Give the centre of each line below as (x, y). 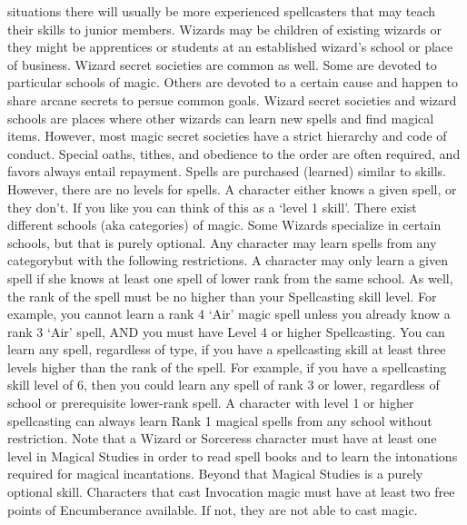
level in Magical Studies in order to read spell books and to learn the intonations (233, 456)
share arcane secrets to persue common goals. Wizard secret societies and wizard (232, 99)
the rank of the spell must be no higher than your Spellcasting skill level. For (222, 296)
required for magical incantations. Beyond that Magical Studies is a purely (215, 474)
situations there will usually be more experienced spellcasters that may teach (222, 11)
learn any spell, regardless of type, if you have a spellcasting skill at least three (227, 349)
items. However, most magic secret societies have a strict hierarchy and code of (227, 136)
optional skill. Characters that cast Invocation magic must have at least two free (231, 492)
